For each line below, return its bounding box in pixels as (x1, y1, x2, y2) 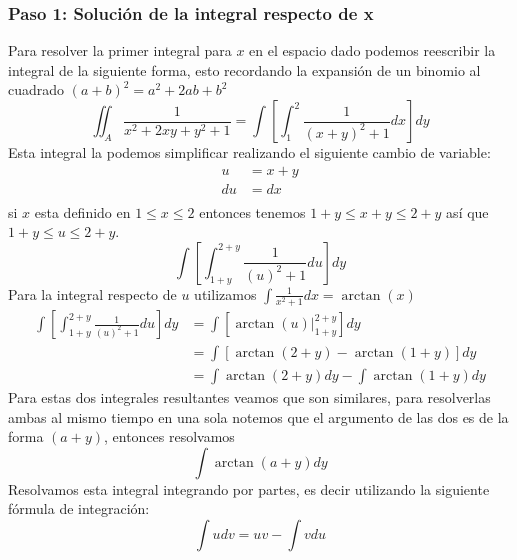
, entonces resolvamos (103, 426, 235, 447)
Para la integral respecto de (8, 283, 177, 304)
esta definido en (34, 201, 131, 222)
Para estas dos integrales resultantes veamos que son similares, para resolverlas (8, 387, 491, 408)
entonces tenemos (199, 201, 306, 222)
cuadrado (8, 79, 65, 100)
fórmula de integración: (8, 498, 150, 519)
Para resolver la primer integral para (8, 40, 232, 61)
